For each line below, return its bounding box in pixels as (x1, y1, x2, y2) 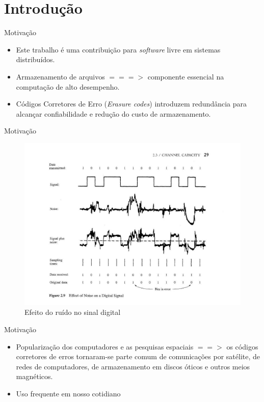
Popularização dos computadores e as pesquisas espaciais (16, 341, 194, 352)
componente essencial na (147, 71, 224, 82)
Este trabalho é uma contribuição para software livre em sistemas (16, 44, 221, 55)
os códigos (226, 341, 258, 352)
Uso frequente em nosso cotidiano (16, 388, 121, 399)
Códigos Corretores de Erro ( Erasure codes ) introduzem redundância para (16, 98, 247, 109)
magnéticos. (16, 371, 53, 382)
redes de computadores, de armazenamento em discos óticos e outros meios (16, 361, 250, 371)
